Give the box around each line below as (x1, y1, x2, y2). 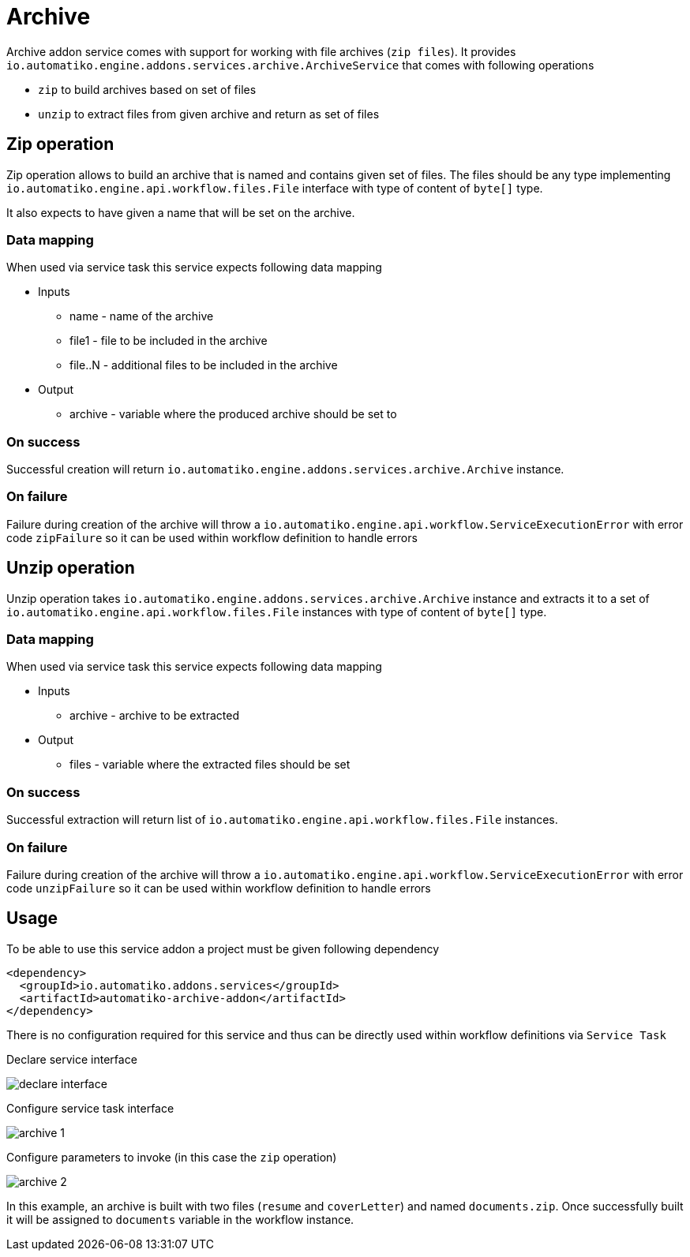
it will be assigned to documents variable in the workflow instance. (6, 1212, 354, 1226)
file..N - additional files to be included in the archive (69, 358, 338, 372)
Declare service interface (6, 1052, 137, 1066)
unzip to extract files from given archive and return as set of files (38, 107, 380, 121)
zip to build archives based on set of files (38, 82, 257, 96)
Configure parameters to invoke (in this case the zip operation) (6, 1150, 337, 1164)
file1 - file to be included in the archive (69, 334, 268, 348)
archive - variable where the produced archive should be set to (69, 407, 397, 421)
